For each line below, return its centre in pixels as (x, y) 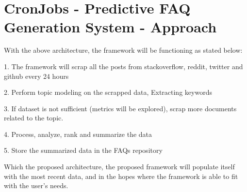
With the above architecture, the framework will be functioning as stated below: (123, 50)
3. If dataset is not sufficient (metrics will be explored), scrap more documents (120, 108)
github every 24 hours (36, 76)
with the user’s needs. (36, 185)
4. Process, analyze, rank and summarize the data (78, 134)
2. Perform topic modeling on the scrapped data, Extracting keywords (108, 92)
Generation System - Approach (110, 27)
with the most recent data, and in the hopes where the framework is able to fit (121, 176)
